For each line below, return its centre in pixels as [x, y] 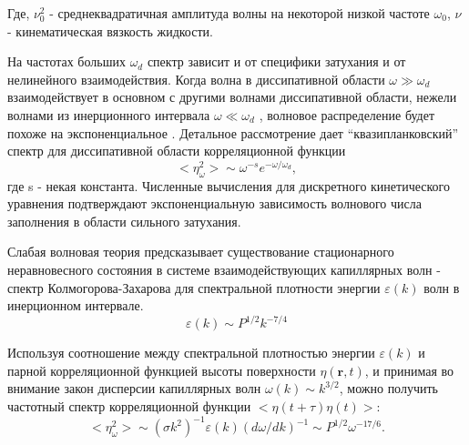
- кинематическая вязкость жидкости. [110, 30]
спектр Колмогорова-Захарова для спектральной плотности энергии [194, 287]
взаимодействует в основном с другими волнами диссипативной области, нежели [232, 97]
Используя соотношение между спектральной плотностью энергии [191, 353]
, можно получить [388, 388]
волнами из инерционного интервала [109, 114]
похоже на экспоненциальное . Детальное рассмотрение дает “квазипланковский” [233, 132]
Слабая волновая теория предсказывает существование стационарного [201, 252]
